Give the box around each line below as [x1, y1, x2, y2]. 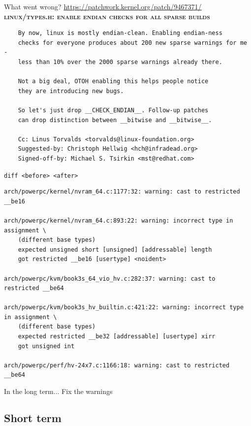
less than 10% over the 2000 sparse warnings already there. [18, 58, 222, 66]
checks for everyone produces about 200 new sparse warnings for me [18, 39, 247, 46]
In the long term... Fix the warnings [4, 386, 113, 396]
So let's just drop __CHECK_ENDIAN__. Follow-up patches [18, 106, 209, 114]
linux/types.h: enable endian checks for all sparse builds [4, 11, 210, 21]
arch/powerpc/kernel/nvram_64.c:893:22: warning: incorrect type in [4, 217, 233, 224]
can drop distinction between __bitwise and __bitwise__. [18, 116, 212, 124]
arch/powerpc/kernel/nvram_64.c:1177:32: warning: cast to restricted [4, 188, 240, 196]
